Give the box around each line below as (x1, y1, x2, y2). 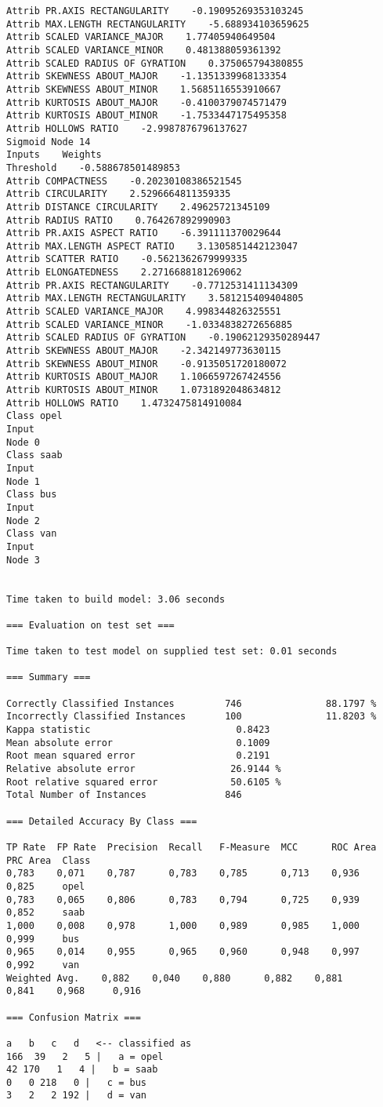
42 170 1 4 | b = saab (6, 1064, 158, 1076)
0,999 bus (6, 933, 80, 945)
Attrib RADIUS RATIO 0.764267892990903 (6, 214, 231, 226)
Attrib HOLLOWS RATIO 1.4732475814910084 (6, 397, 242, 409)
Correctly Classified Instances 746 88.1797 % (6, 697, 377, 709)
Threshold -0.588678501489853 (6, 162, 180, 173)
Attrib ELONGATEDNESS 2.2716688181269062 (6, 267, 242, 279)
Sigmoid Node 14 (6, 136, 91, 147)
